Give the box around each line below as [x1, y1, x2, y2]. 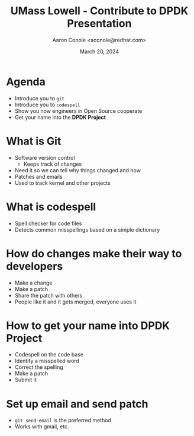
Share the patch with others [14, 292, 83, 299]
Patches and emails [14, 173, 63, 180]
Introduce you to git [14, 94, 65, 102]
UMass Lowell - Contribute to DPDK [10, 4, 189, 18]
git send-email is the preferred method [14, 417, 111, 424]
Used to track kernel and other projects [14, 179, 111, 187]
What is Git [6, 134, 62, 148]
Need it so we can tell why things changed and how [14, 166, 141, 173]
